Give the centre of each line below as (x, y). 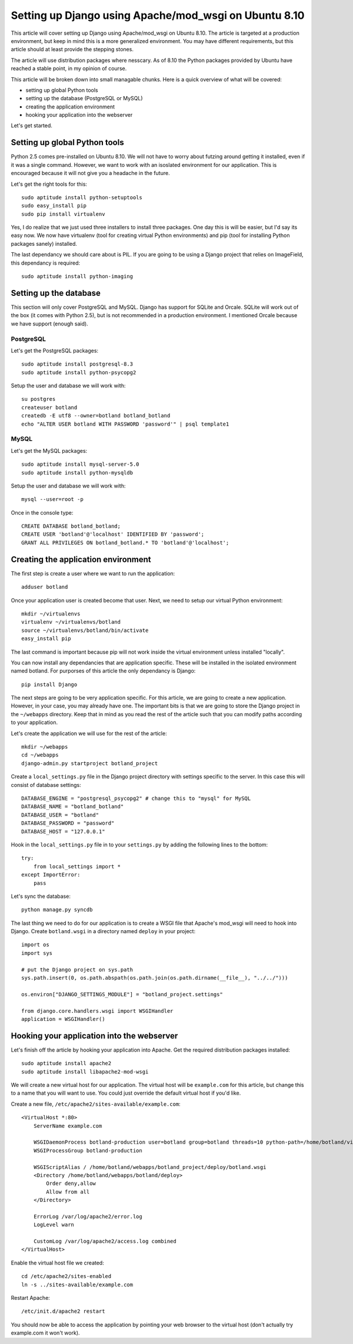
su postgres (39, 399)
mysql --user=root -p (52, 499)
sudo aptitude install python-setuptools (82, 197)
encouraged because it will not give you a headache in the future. (90, 173)
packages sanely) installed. (44, 243)
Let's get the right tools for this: (49, 184)
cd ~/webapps (40, 755)
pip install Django (49, 684)
